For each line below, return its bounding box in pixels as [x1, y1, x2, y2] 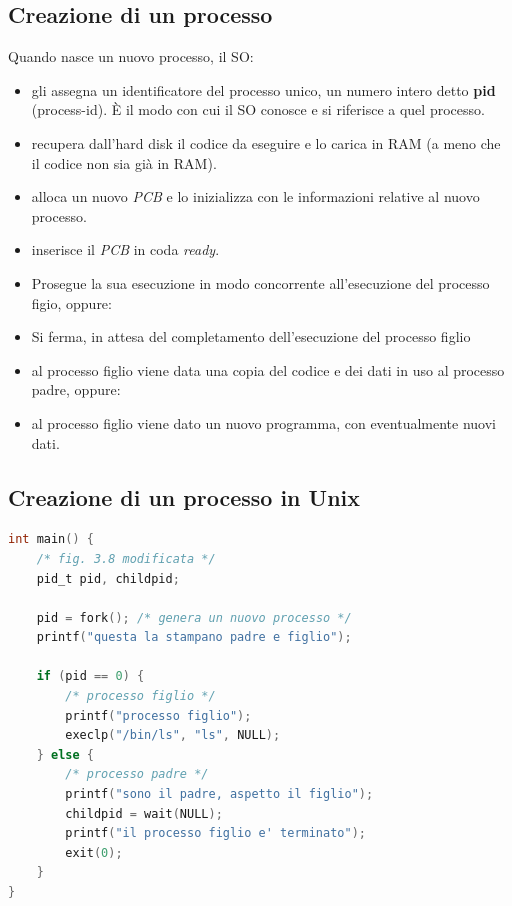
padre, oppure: [31, 379, 121, 400]
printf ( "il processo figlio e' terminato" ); [65, 826, 366, 841]
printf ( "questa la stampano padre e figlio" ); [36, 630, 352, 645]
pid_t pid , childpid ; [36, 571, 180, 586]
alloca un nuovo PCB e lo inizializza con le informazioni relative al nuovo [31, 186, 480, 207]
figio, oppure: [31, 292, 112, 313]
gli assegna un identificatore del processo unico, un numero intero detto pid [31, 79, 496, 100]
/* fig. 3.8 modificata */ [36, 551, 216, 566]
